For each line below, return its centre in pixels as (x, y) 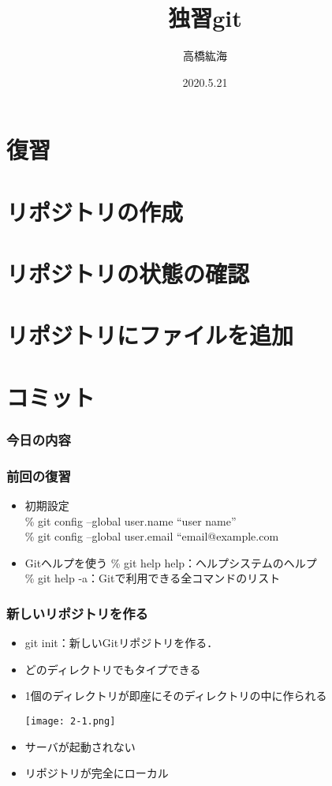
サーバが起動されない (80, 746)
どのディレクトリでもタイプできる (113, 669)
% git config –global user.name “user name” (131, 520)
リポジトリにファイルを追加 (150, 335)
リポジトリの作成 (95, 211)
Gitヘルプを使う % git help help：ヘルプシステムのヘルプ (171, 562)
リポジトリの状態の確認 (128, 273)
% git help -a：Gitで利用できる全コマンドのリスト (153, 578)
